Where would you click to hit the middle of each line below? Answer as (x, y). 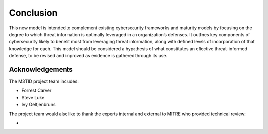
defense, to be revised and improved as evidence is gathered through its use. (88, 56)
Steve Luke (33, 97)
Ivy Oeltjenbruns (38, 105)
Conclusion (33, 13)
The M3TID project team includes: (44, 81)
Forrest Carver (36, 91)
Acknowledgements (41, 69)
